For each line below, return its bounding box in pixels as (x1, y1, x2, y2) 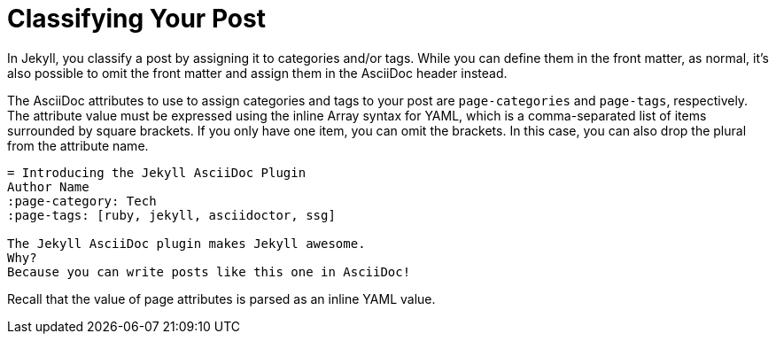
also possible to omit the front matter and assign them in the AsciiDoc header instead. (7, 65, 508, 81)
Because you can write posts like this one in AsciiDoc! (7, 264, 411, 279)
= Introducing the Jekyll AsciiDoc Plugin (7, 165, 307, 180)
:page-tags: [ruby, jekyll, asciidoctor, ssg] (7, 207, 336, 222)
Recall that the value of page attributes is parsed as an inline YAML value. (7, 291, 436, 306)
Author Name (7, 179, 89, 194)
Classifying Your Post (7, 4, 266, 34)
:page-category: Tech (7, 193, 157, 208)
